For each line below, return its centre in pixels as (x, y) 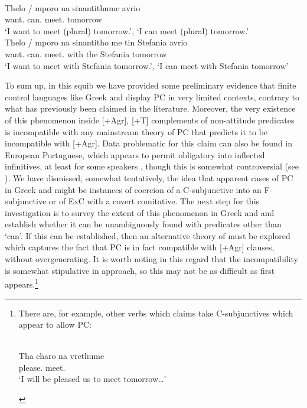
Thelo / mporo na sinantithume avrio (73, 7)
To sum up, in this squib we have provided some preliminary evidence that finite (151, 85)
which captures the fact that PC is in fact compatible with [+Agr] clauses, (140, 247)
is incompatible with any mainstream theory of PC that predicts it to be (136, 131)
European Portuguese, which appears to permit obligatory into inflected (135, 154)
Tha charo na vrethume (61, 356)
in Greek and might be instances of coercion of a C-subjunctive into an (133, 189)
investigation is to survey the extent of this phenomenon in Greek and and (140, 212)
